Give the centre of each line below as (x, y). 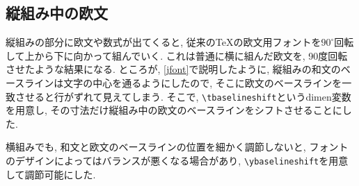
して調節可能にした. (51, 174)
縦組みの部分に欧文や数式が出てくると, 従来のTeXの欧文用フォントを (163, 42)
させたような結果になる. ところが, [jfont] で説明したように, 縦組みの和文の (173, 69)
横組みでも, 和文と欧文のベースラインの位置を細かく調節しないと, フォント (177, 147)
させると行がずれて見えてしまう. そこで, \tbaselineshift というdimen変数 (183, 96)
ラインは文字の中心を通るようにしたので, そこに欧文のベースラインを (183, 82)
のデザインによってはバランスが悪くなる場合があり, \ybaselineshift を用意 (177, 161)
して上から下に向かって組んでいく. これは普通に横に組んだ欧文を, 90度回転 (177, 55)
